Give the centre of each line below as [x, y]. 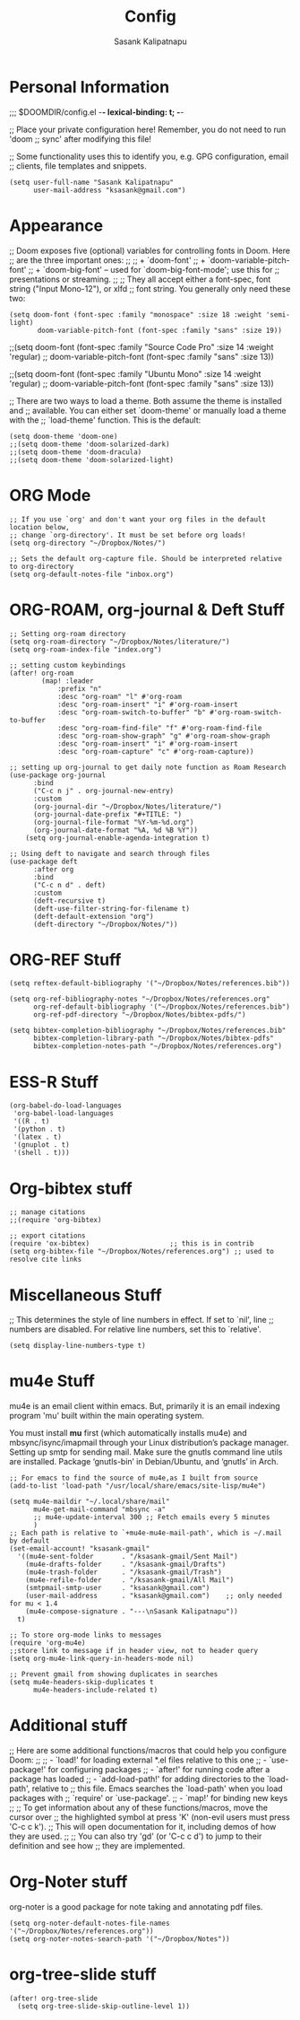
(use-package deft [43, 861]
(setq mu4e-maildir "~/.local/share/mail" [90, 1502]
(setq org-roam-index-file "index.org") [86, 649]
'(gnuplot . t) [41, 1145]
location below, [39, 527]
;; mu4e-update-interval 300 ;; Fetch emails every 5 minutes [151, 1517]
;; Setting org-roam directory [68, 634]
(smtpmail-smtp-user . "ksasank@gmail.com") [118, 1588]
